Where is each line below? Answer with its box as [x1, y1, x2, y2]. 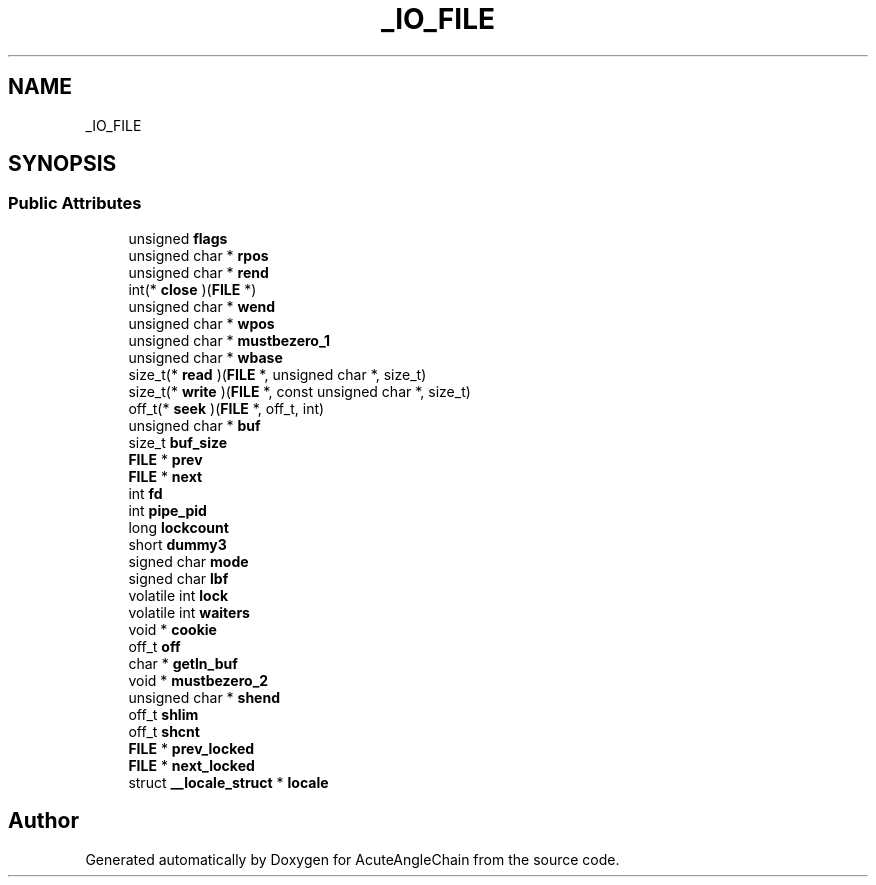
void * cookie [128, 620, 217, 638]
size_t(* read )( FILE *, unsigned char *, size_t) [128, 365, 427, 383]
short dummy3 [128, 535, 227, 553]
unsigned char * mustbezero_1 [128, 331, 331, 349]
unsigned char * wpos [128, 314, 275, 332]
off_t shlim [128, 705, 199, 723]
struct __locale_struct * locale [128, 773, 329, 791]
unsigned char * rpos [128, 246, 269, 264]
